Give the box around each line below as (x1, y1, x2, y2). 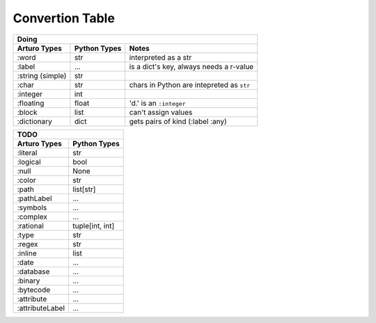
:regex (17, 239, 38, 249)
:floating (17, 98, 45, 108)
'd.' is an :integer (129, 98, 186, 108)
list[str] (72, 184, 96, 194)
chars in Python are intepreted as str (129, 80, 251, 90)
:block (17, 107, 38, 117)
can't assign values (129, 107, 193, 117)
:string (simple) (17, 70, 67, 80)
